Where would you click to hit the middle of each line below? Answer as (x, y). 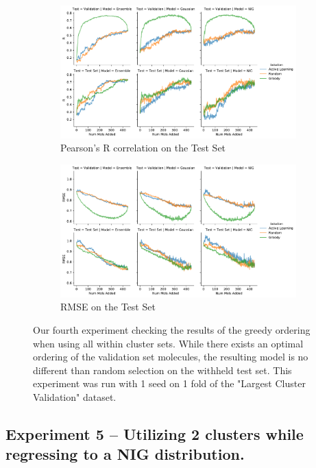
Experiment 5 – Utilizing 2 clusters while (155, 433)
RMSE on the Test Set (108, 307)
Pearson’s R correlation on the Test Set (143, 148)
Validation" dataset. (75, 397)
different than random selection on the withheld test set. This (162, 370)
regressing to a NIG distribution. (125, 454)
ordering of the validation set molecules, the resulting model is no (171, 357)
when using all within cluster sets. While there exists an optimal (168, 343)
